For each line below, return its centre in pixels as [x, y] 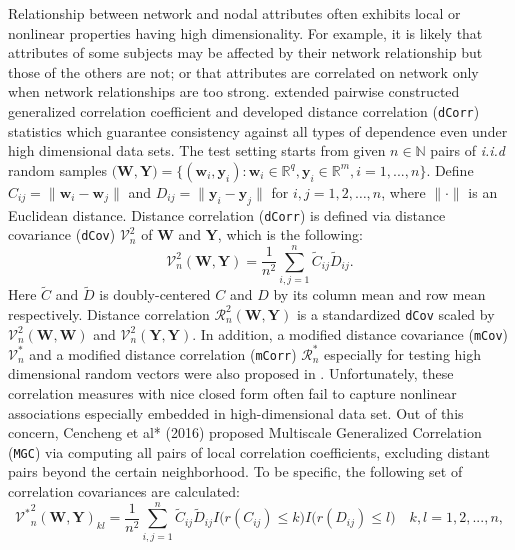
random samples [57, 169]
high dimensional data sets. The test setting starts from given [197, 150]
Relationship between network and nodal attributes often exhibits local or [234, 13]
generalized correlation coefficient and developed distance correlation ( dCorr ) [244, 110]
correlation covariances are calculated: [124, 490]
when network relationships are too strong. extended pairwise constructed [234, 91]
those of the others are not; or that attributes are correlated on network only [243, 71]
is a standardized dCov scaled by [395, 313]
